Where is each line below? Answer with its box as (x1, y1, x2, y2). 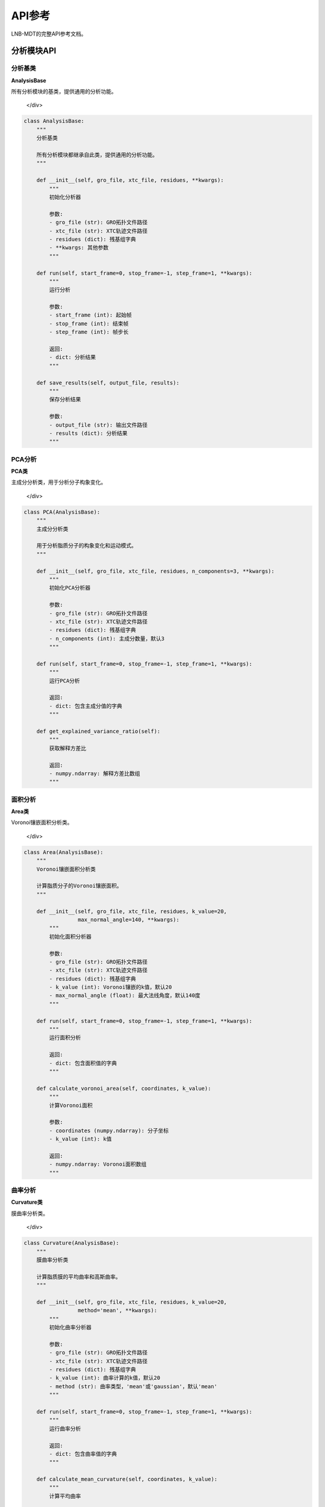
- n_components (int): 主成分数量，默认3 (49, 635, 165, 642)
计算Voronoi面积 (49, 1102, 93, 1109)
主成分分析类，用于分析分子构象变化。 (11, 479, 107, 486)
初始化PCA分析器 (49, 585, 91, 591)
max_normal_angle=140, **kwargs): (77, 916, 180, 923)
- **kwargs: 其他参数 (49, 244, 109, 251)
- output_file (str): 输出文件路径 (49, 421, 148, 428)
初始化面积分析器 (49, 933, 92, 940)
